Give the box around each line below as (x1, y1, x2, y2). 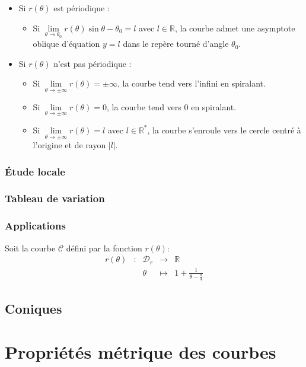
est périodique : (53, 2, 110, 14)
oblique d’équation (33, 37, 100, 50)
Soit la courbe (5, 241, 56, 254)
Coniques (5, 299, 62, 317)
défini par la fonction (66, 241, 142, 254)
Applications (5, 218, 66, 233)
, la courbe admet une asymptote (175, 21, 295, 34)
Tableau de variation (5, 191, 105, 206)
